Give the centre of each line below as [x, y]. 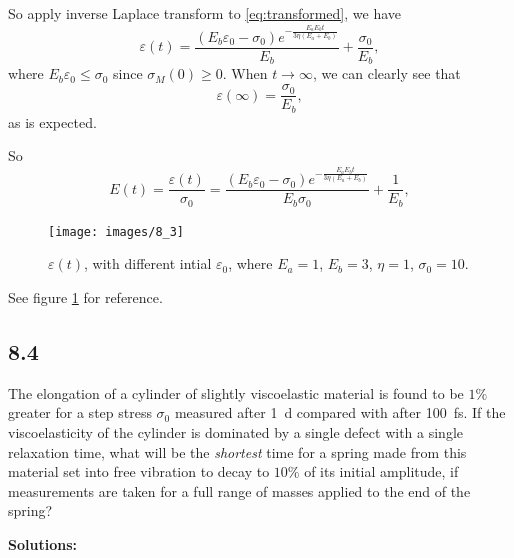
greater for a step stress [80, 412]
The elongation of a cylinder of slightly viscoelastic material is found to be [236, 392]
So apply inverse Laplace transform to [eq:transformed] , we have [205, 13]
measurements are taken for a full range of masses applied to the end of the [239, 490]
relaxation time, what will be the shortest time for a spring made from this [237, 451]
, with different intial [148, 263]
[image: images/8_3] [116, 231]
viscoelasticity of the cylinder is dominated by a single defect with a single [236, 431]
